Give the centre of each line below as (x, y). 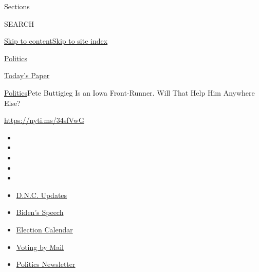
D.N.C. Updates (42, 195)
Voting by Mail (40, 247)
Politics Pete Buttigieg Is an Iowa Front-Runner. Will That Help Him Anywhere (129, 92)
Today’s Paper (27, 75)
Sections (17, 6)
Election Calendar (44, 229)
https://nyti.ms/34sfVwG (44, 120)
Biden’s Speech (40, 212)
